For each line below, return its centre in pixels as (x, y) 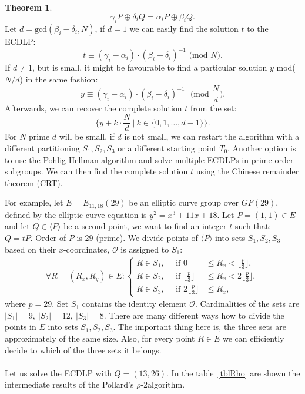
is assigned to (145, 249)
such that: (253, 226)
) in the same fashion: (59, 79)
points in (21, 327)
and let (17, 226)
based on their (31, 249)
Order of (51, 237)
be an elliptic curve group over (184, 202)
